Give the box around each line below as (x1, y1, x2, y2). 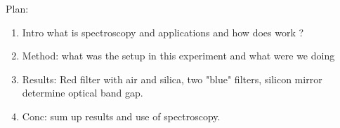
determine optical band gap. (22, 85, 143, 100)
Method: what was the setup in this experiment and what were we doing (22, 48, 335, 63)
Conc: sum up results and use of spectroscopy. (22, 108, 221, 123)
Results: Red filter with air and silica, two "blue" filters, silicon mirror (22, 71, 322, 86)
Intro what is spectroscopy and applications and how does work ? (22, 24, 304, 39)
